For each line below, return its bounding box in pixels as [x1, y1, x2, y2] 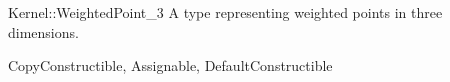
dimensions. [8, 21, 79, 42]
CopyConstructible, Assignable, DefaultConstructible [8, 55, 333, 76]
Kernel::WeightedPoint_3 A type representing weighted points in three [8, 2, 443, 22]
